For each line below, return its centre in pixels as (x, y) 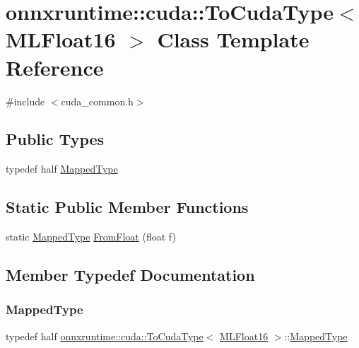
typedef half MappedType (62, 169)
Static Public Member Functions (127, 207)
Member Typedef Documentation (130, 275)
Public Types (55, 139)
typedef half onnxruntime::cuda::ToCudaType (105, 336)
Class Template (233, 39)
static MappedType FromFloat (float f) (91, 237)
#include (25, 101)
